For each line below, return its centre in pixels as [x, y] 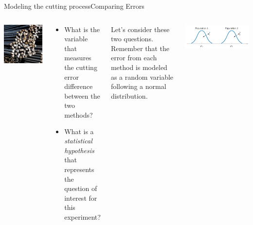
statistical [78, 141]
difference [79, 86]
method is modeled [139, 67]
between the [82, 95]
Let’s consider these [140, 29]
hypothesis [79, 150]
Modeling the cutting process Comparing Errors [74, 6]
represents [79, 169]
